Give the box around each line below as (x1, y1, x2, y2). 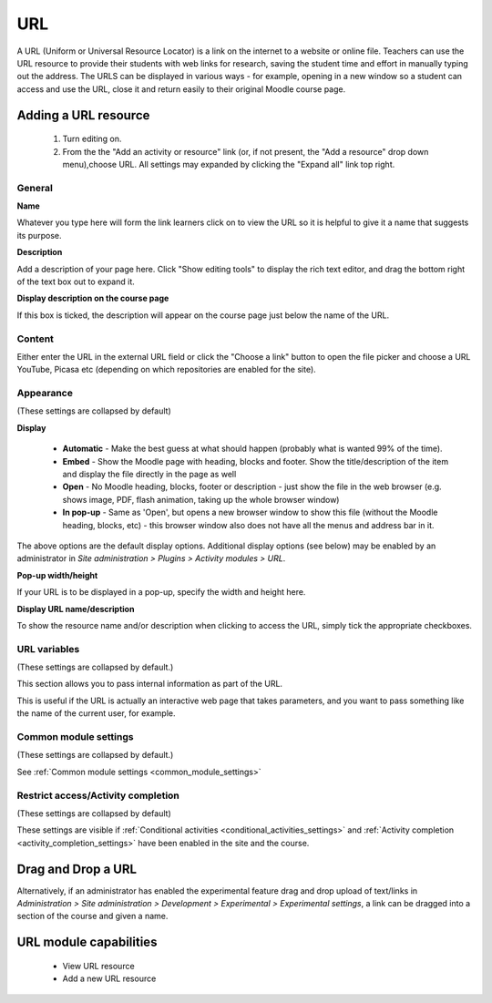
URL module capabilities (16, 935, 158, 950)
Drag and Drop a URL (16, 861, 137, 876)
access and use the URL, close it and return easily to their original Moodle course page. (16, 83, 346, 95)
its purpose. (16, 230, 63, 241)
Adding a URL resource (16, 107, 150, 123)
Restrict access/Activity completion (16, 789, 179, 802)
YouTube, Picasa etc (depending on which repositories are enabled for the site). (16, 364, 316, 375)
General (16, 181, 54, 194)
